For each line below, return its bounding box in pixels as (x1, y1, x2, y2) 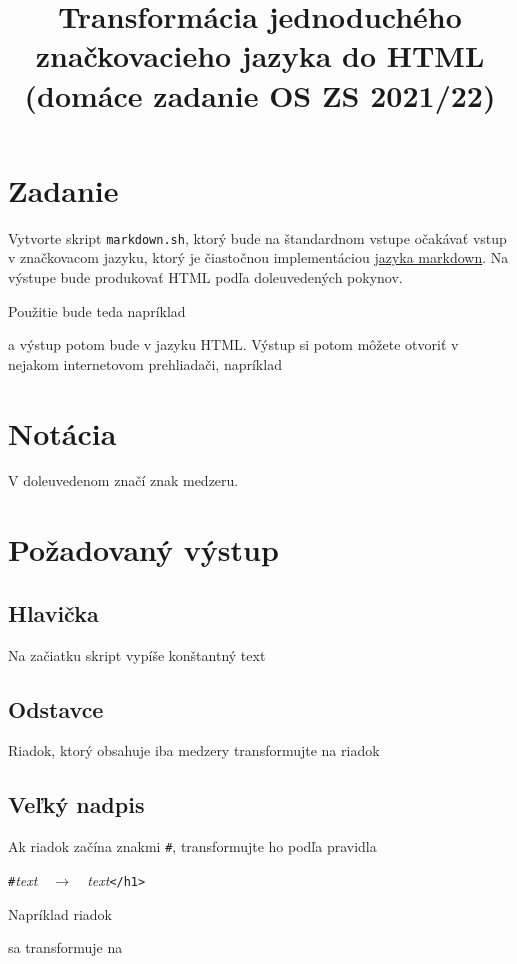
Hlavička (8, 597, 99, 628)
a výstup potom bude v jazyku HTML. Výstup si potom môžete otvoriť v (8, 334, 459, 355)
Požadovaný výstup (8, 529, 279, 570)
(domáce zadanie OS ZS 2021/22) (24, 74, 496, 115)
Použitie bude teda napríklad (8, 300, 186, 321)
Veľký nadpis (8, 789, 145, 820)
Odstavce (8, 693, 104, 724)
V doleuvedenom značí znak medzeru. (8, 470, 239, 491)
